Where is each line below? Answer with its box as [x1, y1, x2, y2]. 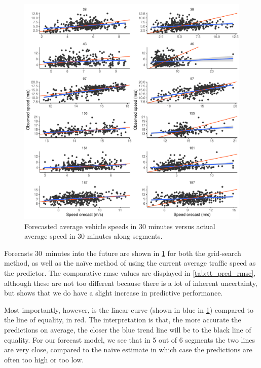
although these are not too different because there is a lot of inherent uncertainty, [4, 277, 257, 288]
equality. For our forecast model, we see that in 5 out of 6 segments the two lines [4, 334, 255, 345]
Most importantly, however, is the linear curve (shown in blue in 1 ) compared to [4, 304, 253, 315]
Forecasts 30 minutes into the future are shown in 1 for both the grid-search [4, 247, 241, 258]
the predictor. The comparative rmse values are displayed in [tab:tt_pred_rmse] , [4, 267, 256, 278]
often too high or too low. [4, 354, 84, 364]
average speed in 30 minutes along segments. [24, 231, 163, 241]
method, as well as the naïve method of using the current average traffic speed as [4, 257, 256, 268]
